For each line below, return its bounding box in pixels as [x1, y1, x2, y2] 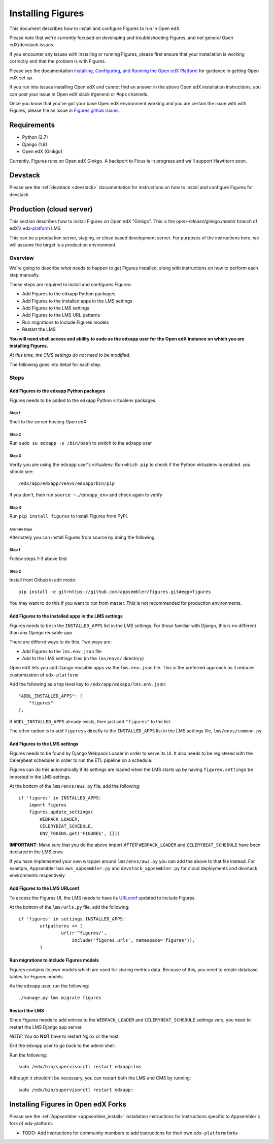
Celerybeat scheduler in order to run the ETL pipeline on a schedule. [9, 757, 153, 763]
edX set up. [9, 74, 34, 81]
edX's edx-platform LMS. [9, 225, 62, 231]
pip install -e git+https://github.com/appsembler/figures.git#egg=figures [18, 589, 211, 595]
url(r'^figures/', [61, 930, 107, 936]
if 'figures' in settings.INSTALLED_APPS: [18, 916, 126, 922]
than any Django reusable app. [9, 629, 74, 635]
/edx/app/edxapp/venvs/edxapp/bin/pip [18, 480, 115, 486]
